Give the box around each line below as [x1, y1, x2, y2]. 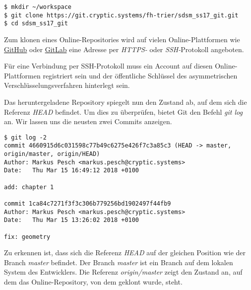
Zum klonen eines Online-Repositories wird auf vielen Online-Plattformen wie [4, 34, 240, 44]
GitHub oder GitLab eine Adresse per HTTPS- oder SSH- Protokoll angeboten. [4, 44, 244, 54]
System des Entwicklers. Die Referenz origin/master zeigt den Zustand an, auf [4, 267, 243, 277]
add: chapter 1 [4, 183, 54, 191]
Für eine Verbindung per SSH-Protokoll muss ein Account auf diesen [4, 61, 213, 71]
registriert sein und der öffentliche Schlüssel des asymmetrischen [43, 70, 238, 80]
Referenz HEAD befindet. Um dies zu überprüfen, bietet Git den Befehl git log [4, 106, 243, 117]
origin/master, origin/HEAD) [4, 150, 100, 158]
